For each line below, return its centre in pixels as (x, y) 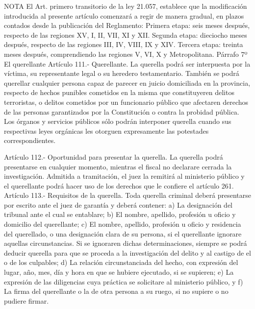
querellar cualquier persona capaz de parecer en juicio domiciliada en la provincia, (127, 83)
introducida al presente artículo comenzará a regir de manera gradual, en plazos (124, 15)
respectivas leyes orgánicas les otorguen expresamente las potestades (106, 131)
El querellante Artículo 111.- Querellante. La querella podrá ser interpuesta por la (127, 63)
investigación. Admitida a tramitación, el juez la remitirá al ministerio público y (124, 176)
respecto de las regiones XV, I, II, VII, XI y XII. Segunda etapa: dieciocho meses (126, 35)
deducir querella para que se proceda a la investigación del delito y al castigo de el (127, 252)
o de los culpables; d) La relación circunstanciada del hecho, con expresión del (121, 262)
